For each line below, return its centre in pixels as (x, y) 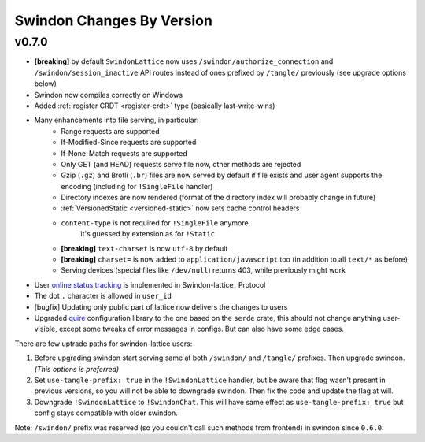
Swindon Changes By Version (113, 20)
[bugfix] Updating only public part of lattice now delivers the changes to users (161, 306)
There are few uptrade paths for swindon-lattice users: (103, 344)
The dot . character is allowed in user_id (103, 296)
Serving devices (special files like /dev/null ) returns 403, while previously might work (203, 270)
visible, (46, 329)
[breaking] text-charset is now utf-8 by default (144, 248)
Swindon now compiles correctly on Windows (109, 95)
